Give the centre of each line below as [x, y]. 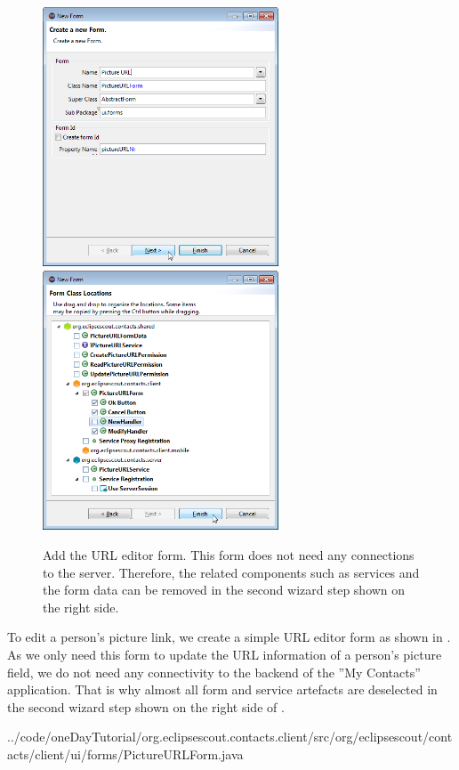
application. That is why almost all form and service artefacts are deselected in [222, 689]
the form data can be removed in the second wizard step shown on [224, 590]
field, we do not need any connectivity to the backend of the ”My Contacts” [214, 672]
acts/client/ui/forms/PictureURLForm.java [125, 754]
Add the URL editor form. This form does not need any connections [229, 554]
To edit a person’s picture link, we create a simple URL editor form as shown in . [229, 637]
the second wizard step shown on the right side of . [146, 706]
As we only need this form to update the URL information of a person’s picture [225, 654]
